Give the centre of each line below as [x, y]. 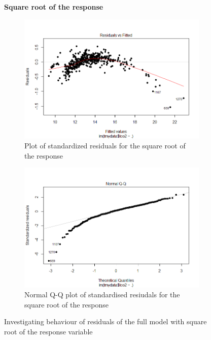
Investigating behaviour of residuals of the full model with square [105, 321]
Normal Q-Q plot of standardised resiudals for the [102, 295]
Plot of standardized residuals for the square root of [105, 146]
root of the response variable [48, 331]
